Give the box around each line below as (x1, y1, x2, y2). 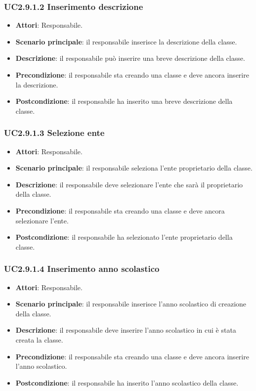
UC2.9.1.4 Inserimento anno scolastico (4, 262, 160, 275)
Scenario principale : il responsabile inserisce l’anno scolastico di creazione (15, 299, 247, 309)
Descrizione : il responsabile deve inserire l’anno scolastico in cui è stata (15, 325, 236, 335)
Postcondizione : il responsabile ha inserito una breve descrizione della (15, 96, 233, 106)
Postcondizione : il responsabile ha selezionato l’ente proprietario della (15, 232, 233, 242)
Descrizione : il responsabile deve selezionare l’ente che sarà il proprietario (15, 179, 243, 189)
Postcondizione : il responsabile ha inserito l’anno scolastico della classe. (15, 377, 239, 388)
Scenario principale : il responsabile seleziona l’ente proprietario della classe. (15, 163, 253, 173)
